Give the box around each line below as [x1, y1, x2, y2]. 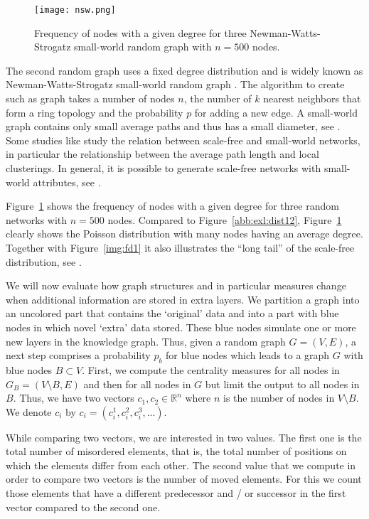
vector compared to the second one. [6, 499, 161, 514]
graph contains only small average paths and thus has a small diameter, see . [6, 119, 341, 134]
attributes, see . [33, 174, 101, 189]
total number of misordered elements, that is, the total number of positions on [6, 444, 347, 459]
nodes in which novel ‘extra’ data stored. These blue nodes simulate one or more [6, 319, 356, 334]
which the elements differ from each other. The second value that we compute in [6, 457, 356, 472]
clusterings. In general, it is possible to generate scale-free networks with [6, 161, 321, 175]
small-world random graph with [74, 39, 212, 54]
